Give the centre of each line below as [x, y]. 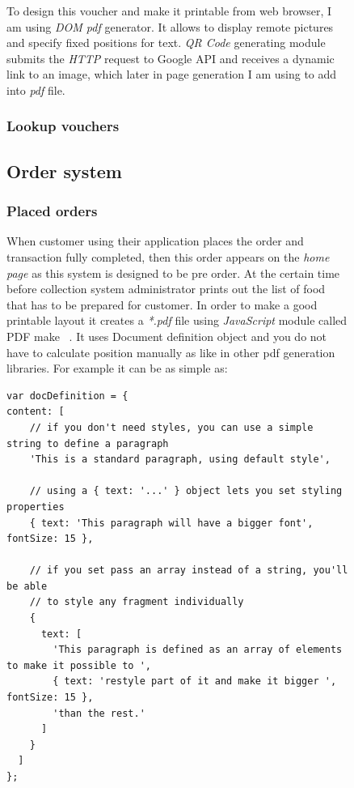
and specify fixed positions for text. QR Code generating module [166, 43]
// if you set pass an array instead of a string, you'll [189, 571]
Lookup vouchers [63, 126]
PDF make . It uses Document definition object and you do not [167, 336]
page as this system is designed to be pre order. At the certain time [173, 273]
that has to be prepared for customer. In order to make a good [162, 304]
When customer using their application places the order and [155, 241]
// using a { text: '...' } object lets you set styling [186, 491]
